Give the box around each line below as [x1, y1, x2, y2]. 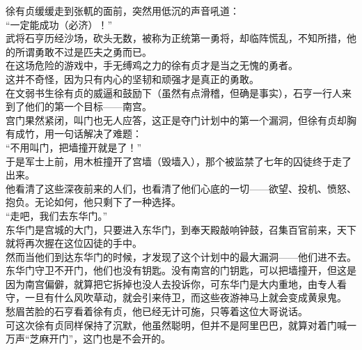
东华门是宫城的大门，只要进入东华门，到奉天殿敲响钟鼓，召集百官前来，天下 [6, 222, 356, 236]
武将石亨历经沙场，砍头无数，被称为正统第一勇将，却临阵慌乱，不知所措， [6, 31, 347, 45]
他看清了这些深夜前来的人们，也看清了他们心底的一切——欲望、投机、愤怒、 [6, 181, 356, 195]
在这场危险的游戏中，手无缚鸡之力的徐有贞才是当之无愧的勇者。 [6, 58, 298, 73]
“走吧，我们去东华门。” [6, 208, 108, 222]
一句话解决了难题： [54, 126, 142, 141]
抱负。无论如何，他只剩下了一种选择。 [6, 195, 181, 209]
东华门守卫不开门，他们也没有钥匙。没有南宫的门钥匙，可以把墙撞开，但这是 [6, 263, 356, 277]
